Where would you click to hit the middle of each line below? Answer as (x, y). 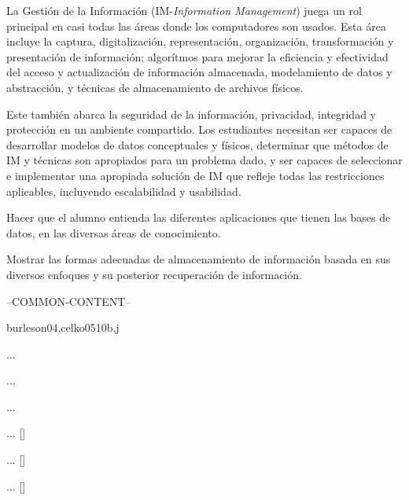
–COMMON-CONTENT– (69, 301)
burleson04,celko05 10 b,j (63, 327)
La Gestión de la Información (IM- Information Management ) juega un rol (184, 10)
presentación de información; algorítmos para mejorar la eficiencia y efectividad (197, 56)
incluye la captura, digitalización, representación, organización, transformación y (200, 41)
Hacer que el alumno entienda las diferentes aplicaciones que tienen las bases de (199, 217)
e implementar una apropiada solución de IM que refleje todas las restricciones (195, 175)
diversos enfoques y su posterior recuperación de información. (154, 274)
